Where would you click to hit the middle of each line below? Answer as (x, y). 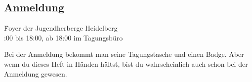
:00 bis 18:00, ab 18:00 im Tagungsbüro (63, 37)
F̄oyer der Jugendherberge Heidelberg (61, 28)
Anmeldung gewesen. (36, 73)
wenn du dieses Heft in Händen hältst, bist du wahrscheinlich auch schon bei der (126, 63)
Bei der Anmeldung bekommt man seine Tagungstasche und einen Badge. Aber (124, 54)
